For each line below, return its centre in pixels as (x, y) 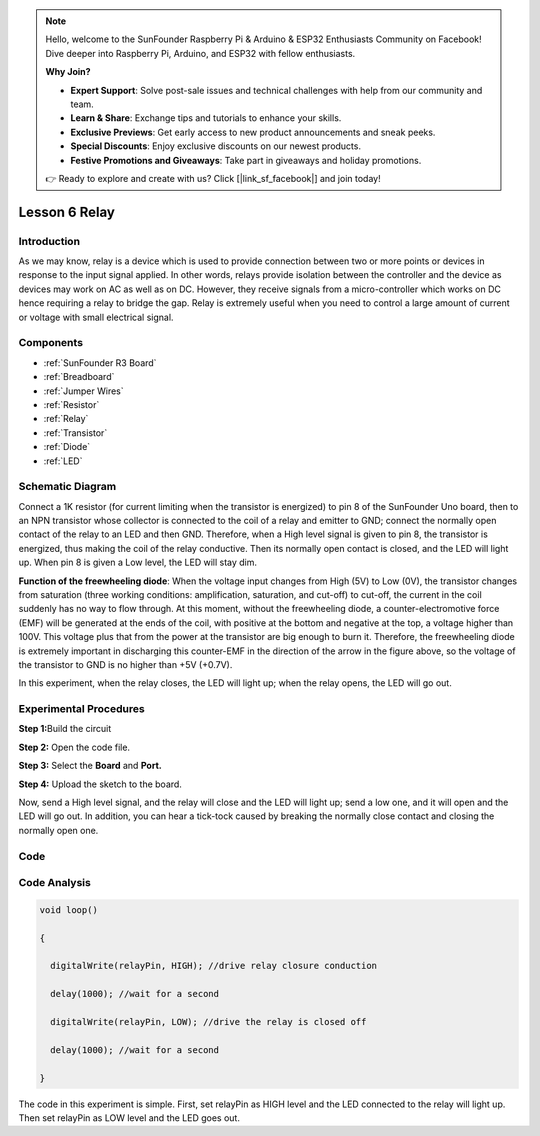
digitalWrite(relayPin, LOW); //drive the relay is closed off (208, 1022)
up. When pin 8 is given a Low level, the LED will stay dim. (138, 562)
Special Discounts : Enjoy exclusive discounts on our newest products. (216, 146)
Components (51, 343)
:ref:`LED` (63, 461)
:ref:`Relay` (66, 419)
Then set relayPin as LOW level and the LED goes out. (129, 1117)
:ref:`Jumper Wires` (83, 391)
